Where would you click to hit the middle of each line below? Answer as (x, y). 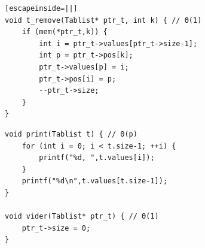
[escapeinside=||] (41, 8)
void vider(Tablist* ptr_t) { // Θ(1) (82, 217)
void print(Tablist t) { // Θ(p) (71, 134)
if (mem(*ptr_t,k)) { (65, 32)
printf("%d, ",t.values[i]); (97, 158)
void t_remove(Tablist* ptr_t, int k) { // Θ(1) (103, 20)
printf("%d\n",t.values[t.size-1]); (95, 181)
